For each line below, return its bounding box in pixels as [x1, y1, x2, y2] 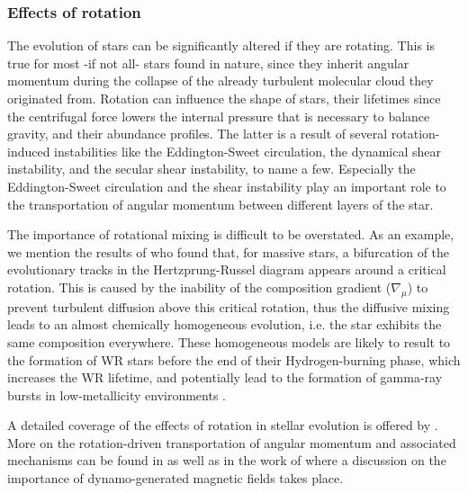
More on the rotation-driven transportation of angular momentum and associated [7, 433, 456, 452]
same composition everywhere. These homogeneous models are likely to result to [7, 332, 451, 351]
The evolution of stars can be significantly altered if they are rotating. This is [7, 36, 435, 55]
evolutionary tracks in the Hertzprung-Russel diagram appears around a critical [7, 260, 446, 279]
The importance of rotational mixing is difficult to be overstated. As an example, [7, 225, 454, 244]
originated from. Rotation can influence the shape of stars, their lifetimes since [7, 89, 441, 107]
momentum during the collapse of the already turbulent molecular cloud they [7, 71, 434, 90]
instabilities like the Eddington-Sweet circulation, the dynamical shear [54, 141, 441, 160]
